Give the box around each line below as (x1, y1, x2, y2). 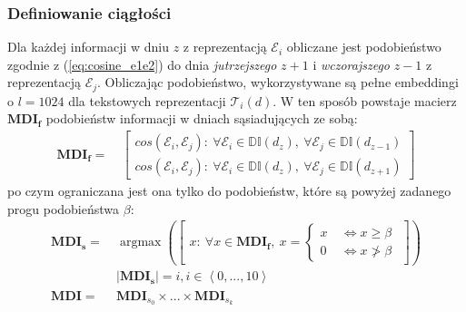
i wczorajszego (312, 54, 390, 73)
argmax (119, 236, 162, 249)
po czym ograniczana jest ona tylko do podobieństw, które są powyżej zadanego (7, 181, 451, 200)
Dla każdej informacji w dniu (7, 37, 169, 56)
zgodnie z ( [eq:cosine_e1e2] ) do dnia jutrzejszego (7, 54, 277, 73)
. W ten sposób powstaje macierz (273, 91, 457, 110)
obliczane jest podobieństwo (286, 37, 441, 56)
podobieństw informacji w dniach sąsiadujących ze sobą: (45, 109, 358, 128)
